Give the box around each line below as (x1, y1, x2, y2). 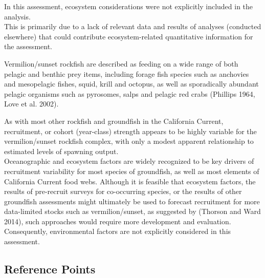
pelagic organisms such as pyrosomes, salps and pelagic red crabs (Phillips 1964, (4, 88, 255, 99)
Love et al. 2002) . (4, 98, 59, 109)
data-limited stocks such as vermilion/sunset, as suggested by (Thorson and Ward (4, 206, 261, 217)
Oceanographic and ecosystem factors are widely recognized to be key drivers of (4, 156, 254, 166)
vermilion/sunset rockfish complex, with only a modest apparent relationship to (4, 136, 254, 146)
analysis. (4, 11, 31, 22)
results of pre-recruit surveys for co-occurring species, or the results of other (4, 186, 242, 197)
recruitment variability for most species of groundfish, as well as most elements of (4, 165, 259, 176)
